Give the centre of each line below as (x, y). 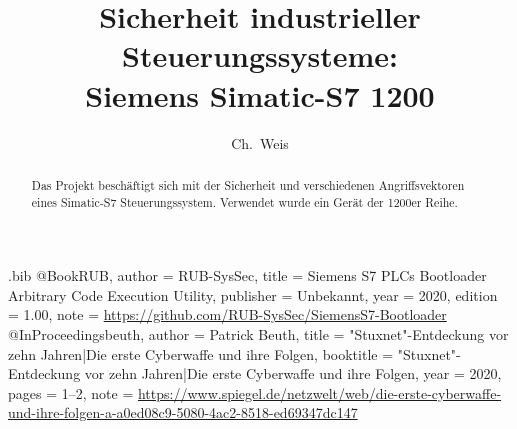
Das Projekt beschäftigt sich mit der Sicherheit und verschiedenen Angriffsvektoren (248, 184)
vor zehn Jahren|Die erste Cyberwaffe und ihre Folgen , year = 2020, (293, 373)
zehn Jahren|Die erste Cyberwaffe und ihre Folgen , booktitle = (201, 353)
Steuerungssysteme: (260, 55)
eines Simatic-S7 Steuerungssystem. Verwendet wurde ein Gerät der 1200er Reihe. (244, 201)
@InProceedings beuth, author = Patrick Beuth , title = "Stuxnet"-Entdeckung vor (258, 333)
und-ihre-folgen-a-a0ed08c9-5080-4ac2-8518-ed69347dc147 (183, 412)
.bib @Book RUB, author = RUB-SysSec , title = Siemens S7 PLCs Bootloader (247, 275)
